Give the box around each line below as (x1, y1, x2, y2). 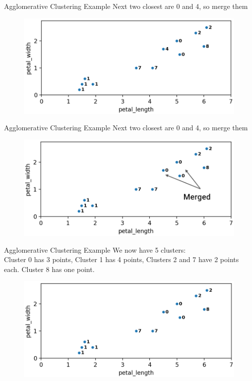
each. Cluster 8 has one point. (4, 264, 95, 274)
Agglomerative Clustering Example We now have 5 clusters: (4, 244, 186, 255)
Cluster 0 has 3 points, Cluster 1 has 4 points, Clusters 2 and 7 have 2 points (4, 254, 239, 265)
